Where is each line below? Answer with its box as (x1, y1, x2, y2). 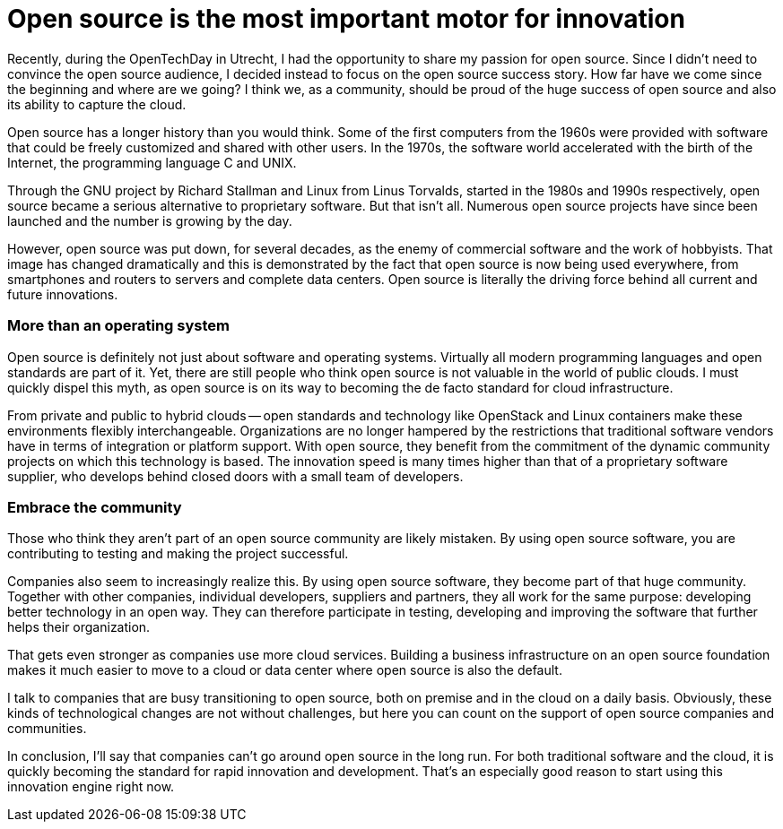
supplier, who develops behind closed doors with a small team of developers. (7, 468, 464, 484)
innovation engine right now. (7, 779, 175, 795)
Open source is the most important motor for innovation (7, 4, 685, 34)
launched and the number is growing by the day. (7, 212, 292, 229)
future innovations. (7, 286, 118, 302)
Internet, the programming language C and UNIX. (7, 154, 297, 170)
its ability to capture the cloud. (7, 96, 187, 112)
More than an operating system (7, 316, 231, 335)
